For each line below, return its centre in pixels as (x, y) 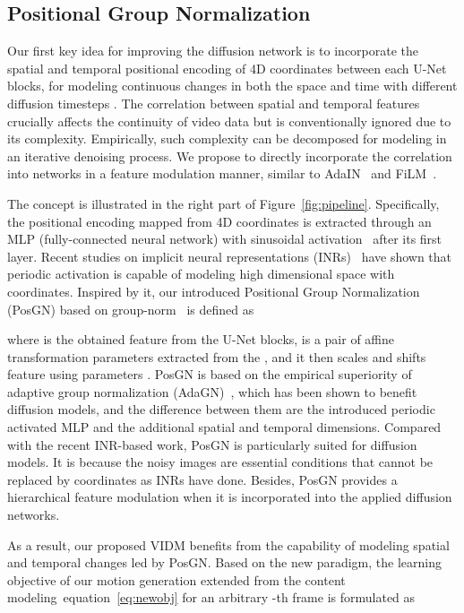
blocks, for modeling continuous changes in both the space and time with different (232, 86)
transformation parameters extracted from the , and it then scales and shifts (217, 356)
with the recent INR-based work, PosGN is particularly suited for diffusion (212, 444)
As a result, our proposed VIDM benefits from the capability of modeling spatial (228, 544)
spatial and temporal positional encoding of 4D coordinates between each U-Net (227, 68)
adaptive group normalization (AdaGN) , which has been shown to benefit (212, 391)
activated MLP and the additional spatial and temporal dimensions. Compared (224, 427)
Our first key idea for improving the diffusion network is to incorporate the (213, 51)
